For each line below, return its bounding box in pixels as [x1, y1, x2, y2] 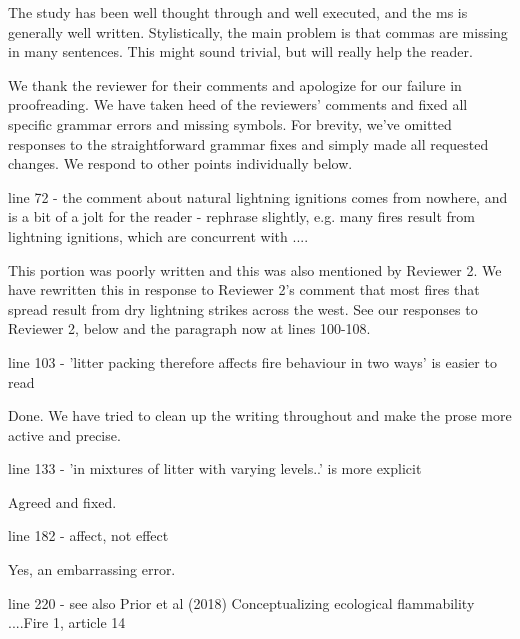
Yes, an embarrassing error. [8, 559, 176, 580]
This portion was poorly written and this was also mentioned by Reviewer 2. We [8, 259, 502, 280]
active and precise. [8, 424, 121, 445]
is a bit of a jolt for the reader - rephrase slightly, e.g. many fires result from [8, 206, 475, 227]
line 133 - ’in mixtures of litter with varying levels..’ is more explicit [8, 458, 422, 479]
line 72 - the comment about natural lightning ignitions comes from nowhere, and [8, 186, 508, 207]
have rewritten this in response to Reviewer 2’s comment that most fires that [8, 279, 480, 300]
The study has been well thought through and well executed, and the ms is [8, 2, 468, 22]
